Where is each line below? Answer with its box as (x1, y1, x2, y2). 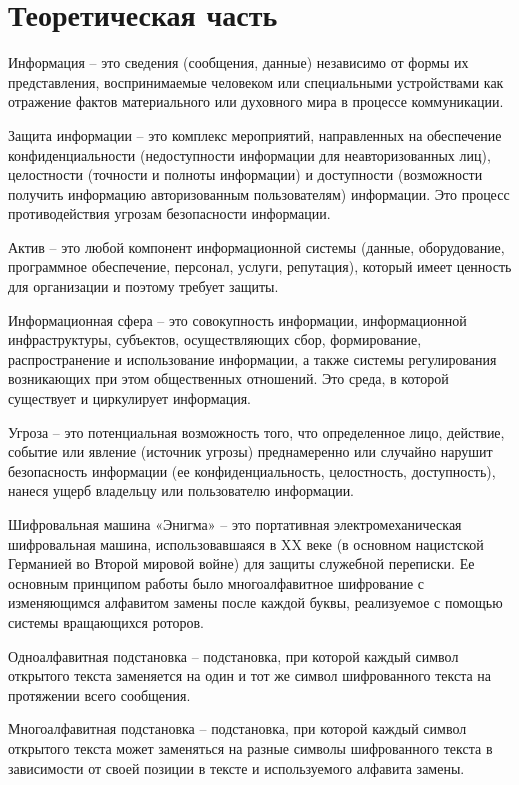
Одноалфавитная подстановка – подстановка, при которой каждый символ (8, 645, 459, 666)
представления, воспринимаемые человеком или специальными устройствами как (8, 71, 504, 92)
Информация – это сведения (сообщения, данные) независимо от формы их (8, 52, 469, 73)
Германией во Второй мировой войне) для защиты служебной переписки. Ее (8, 553, 475, 574)
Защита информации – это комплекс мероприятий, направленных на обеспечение (8, 124, 502, 145)
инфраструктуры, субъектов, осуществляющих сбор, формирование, (8, 329, 422, 350)
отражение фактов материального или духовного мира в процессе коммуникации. (8, 91, 504, 112)
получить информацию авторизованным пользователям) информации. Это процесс (8, 183, 510, 204)
